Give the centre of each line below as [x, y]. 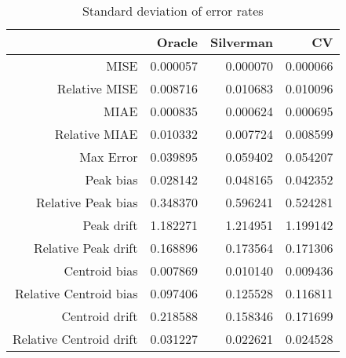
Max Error [109, 157]
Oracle [177, 42]
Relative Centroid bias [76, 293]
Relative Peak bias [87, 202]
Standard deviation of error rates [173, 11]
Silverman [242, 42]
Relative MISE [97, 88]
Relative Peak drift [86, 248]
